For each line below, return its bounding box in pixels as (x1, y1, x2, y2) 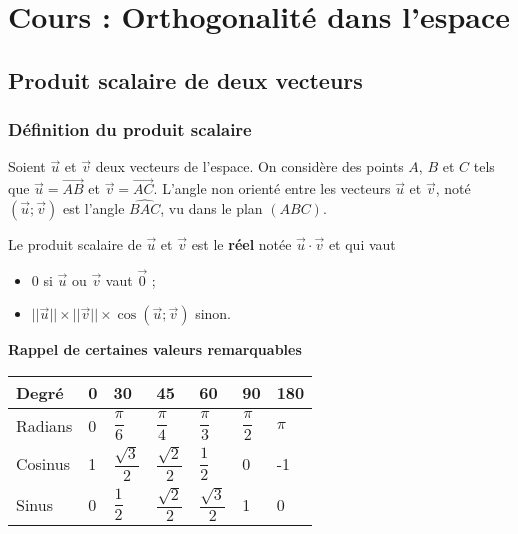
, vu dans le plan (160, 198, 263, 218)
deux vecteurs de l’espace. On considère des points (95, 156, 404, 177)
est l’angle (62, 198, 125, 218)
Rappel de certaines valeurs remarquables (8, 339, 302, 360)
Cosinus (16, 451, 70, 475)
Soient (8, 156, 46, 177)
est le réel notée (191, 234, 292, 254)
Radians (16, 413, 73, 437)
